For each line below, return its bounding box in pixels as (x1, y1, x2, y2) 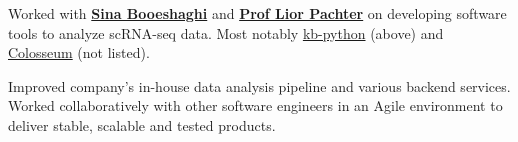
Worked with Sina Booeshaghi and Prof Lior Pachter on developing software (8, 3, 507, 23)
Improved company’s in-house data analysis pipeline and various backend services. (8, 75, 511, 96)
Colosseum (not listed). (8, 42, 150, 63)
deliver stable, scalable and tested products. (8, 114, 276, 135)
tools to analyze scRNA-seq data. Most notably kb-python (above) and (8, 22, 444, 43)
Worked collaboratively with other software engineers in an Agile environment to (8, 95, 503, 116)
